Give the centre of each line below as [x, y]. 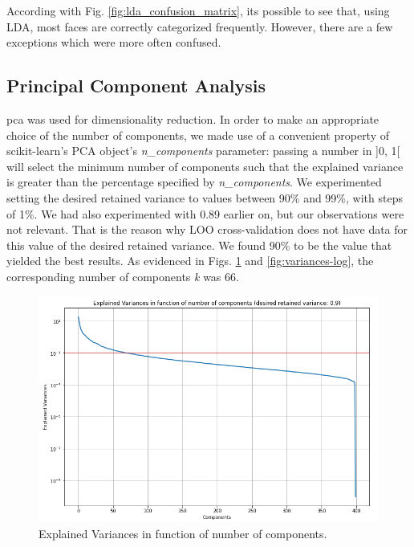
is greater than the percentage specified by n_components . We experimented [194, 182]
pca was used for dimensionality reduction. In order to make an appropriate [193, 118]
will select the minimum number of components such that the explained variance [205, 166]
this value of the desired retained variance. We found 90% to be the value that [199, 245]
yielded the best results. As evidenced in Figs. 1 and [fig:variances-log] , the [190, 261]
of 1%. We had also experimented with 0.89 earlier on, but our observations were [205, 213]
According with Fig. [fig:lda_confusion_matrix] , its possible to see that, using [198, 10]
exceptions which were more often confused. [114, 42]
